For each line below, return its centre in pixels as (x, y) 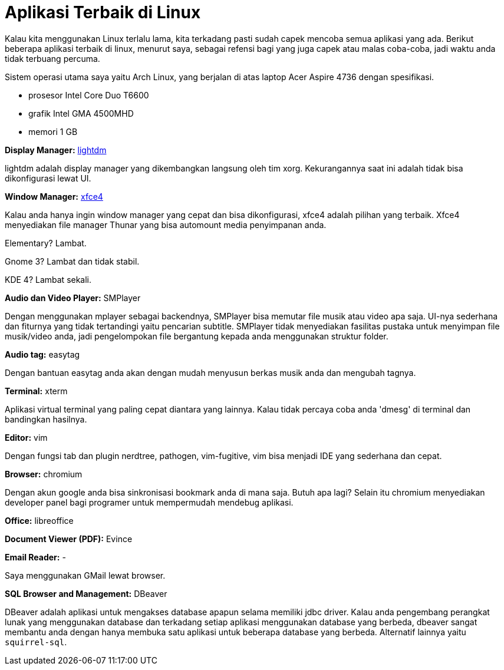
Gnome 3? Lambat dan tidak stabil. (72, 261)
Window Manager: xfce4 (54, 196)
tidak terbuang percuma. (52, 58)
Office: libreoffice (39, 520)
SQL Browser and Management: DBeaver (86, 593)
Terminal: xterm (36, 391)
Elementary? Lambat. (46, 243)
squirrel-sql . (36, 642)
